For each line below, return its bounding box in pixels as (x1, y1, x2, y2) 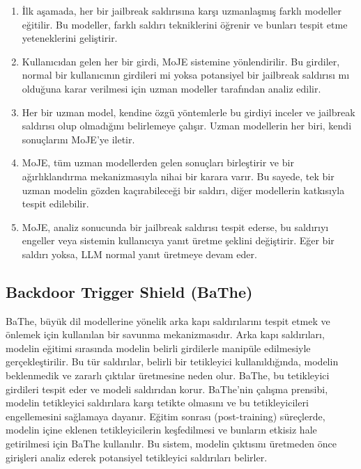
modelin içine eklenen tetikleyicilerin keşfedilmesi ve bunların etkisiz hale (6, 422, 317, 437)
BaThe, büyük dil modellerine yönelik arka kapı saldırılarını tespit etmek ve (6, 313, 330, 328)
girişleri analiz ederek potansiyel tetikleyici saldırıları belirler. (6, 450, 268, 464)
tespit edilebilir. (22, 196, 89, 211)
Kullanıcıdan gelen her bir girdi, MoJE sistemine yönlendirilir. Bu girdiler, (22, 54, 340, 68)
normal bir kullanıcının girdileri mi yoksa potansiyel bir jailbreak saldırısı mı (22, 67, 350, 82)
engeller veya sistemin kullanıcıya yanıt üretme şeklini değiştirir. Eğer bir (22, 233, 335, 248)
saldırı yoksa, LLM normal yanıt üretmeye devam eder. (22, 246, 257, 261)
